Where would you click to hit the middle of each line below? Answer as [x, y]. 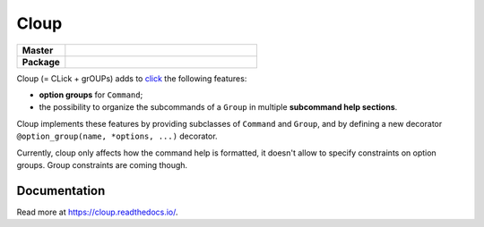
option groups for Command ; [91, 95]
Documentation [61, 191]
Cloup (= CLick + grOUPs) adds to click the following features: [132, 78]
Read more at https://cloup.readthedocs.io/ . [97, 212]
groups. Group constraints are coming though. [102, 164]
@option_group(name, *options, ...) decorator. [117, 136]
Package [41, 62]
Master [38, 50]
